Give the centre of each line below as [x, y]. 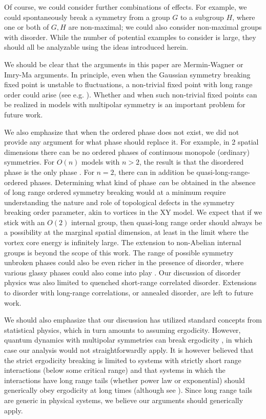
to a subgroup [202, 17]
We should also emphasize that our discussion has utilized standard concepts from [133, 320]
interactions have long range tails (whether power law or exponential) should [125, 380]
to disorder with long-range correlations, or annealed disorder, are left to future [129, 293]
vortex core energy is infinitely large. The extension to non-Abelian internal [123, 242]
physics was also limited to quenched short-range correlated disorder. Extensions [130, 282]
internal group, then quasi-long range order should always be [167, 222]
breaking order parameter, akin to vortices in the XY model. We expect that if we [133, 212]
